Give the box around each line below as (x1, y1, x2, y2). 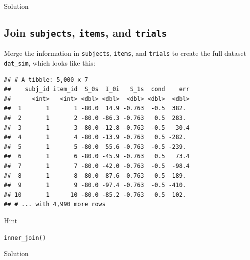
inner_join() (4, 234, 46, 241)
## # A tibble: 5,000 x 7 (4, 76, 88, 83)
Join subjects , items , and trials (4, 24, 167, 40)
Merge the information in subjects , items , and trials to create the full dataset (4, 48, 247, 58)
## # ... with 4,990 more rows (4, 201, 106, 208)
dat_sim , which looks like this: (4, 58, 95, 68)
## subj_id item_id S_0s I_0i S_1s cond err (4, 86, 190, 93)
